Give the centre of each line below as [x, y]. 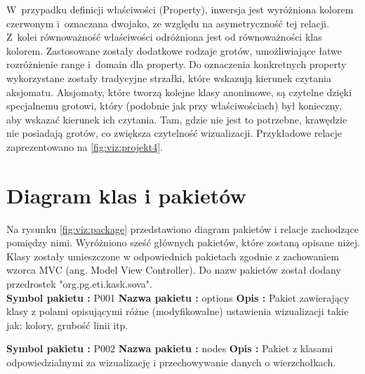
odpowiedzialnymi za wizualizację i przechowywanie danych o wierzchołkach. [171, 362]
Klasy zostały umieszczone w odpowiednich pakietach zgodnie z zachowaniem [173, 256]
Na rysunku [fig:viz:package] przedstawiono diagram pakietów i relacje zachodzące [182, 228]
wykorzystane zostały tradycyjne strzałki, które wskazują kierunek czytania [169, 78]
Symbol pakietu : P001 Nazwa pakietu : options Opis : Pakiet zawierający [178, 297]
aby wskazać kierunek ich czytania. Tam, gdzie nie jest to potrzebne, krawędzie [177, 119]
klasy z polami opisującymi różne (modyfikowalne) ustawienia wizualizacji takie [178, 311]
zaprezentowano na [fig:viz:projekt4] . [85, 146]
